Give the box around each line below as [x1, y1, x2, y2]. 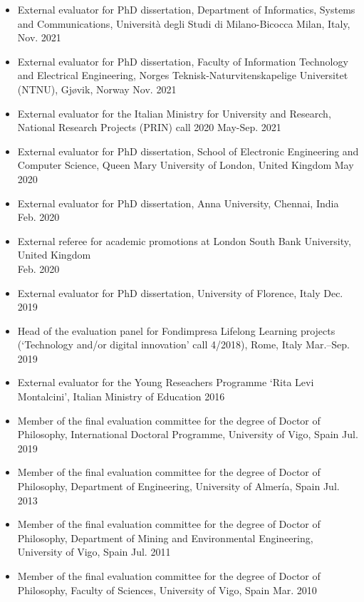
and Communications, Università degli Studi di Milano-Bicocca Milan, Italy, [17, 16, 350, 31]
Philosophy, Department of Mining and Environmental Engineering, [17, 530, 313, 545]
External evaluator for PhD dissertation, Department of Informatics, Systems [17, 2, 355, 16]
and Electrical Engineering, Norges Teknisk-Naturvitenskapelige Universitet [17, 68, 348, 83]
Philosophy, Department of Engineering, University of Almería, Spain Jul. [17, 479, 340, 494]
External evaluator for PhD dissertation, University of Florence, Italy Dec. [17, 285, 343, 300]
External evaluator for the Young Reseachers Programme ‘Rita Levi [17, 375, 314, 390]
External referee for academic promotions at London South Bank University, [17, 233, 351, 248]
